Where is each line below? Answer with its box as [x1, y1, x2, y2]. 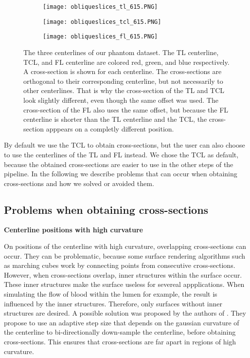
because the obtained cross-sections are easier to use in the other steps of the [4, 159, 233, 169]
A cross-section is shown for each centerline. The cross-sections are [23, 66, 222, 76]
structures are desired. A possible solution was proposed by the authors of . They [4, 308, 246, 318]
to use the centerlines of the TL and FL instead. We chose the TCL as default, [4, 149, 239, 159]
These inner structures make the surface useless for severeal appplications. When [4, 279, 245, 289]
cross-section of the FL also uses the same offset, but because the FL [23, 104, 229, 114]
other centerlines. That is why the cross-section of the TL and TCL [23, 85, 225, 95]
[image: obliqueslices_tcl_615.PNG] [43, 18, 161, 25]
